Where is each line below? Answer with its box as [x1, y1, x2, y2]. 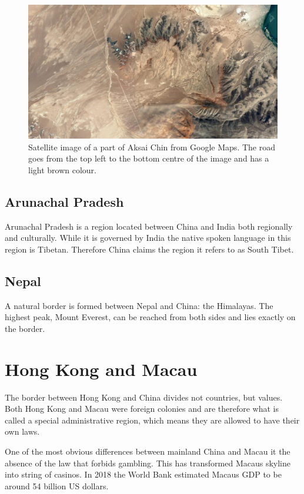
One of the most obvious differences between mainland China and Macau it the [5, 445, 290, 457]
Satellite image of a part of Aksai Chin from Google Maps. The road [28, 140, 275, 153]
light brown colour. [28, 163, 96, 176]
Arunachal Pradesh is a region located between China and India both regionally [5, 220, 293, 232]
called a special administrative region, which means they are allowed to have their [5, 414, 300, 426]
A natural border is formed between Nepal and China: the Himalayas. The [5, 299, 273, 311]
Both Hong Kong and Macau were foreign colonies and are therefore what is [5, 402, 279, 415]
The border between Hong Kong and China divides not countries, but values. [5, 391, 283, 403]
